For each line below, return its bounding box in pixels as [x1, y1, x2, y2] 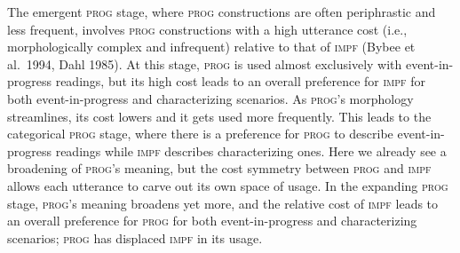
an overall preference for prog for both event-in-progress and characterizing [7, 211, 417, 230]
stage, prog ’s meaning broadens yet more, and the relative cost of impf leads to [7, 194, 439, 212]
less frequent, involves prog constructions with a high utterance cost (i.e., [7, 20, 408, 38]
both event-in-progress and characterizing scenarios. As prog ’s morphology [7, 89, 414, 107]
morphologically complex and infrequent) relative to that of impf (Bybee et [7, 37, 416, 56]
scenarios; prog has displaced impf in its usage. [7, 228, 263, 247]
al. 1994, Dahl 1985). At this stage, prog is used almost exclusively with [7, 54, 402, 73]
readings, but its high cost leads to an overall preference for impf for [55, 72, 426, 91]
